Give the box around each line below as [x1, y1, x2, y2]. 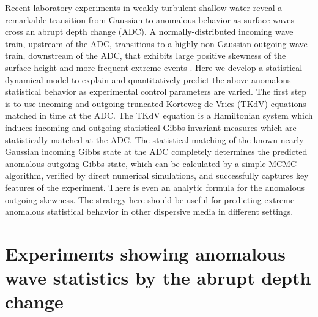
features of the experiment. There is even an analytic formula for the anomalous [5, 181, 305, 193]
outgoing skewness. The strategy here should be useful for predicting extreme [5, 193, 295, 206]
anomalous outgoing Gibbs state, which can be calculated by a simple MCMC [5, 157, 297, 170]
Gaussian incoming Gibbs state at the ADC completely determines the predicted [5, 145, 308, 158]
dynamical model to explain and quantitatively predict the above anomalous [5, 73, 291, 86]
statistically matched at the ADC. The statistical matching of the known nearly [5, 133, 304, 146]
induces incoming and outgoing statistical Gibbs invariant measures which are [5, 121, 297, 133]
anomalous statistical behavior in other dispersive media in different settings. [5, 205, 294, 218]
